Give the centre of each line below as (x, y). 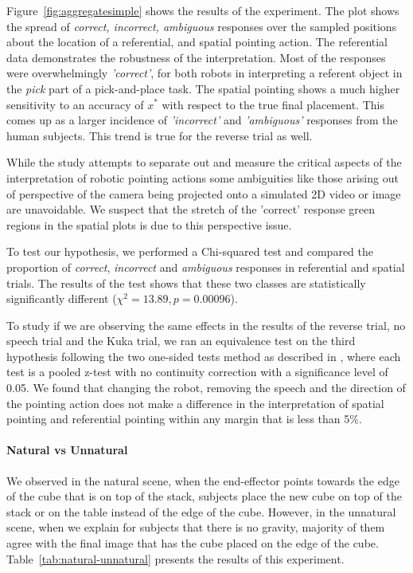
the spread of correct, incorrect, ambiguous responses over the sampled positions (202, 26)
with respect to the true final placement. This (273, 104)
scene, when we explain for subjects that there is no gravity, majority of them (196, 527)
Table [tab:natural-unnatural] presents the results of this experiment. (175, 558)
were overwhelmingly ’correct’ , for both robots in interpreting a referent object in (205, 73)
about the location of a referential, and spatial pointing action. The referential (197, 42)
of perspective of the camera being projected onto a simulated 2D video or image (204, 193)
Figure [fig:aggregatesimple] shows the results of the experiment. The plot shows (203, 10)
